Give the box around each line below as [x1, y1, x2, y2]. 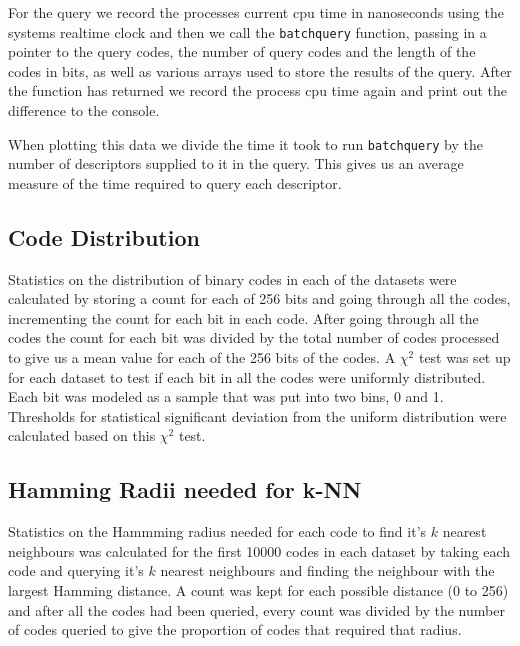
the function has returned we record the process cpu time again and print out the [8, 80, 508, 101]
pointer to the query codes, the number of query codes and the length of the [8, 41, 476, 62]
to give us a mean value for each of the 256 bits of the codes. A [8, 347, 396, 368]
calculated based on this [8, 425, 156, 446]
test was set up [418, 347, 511, 368]
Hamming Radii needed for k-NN [8, 474, 362, 505]
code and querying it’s [8, 560, 144, 581]
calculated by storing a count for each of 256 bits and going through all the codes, [8, 288, 511, 309]
